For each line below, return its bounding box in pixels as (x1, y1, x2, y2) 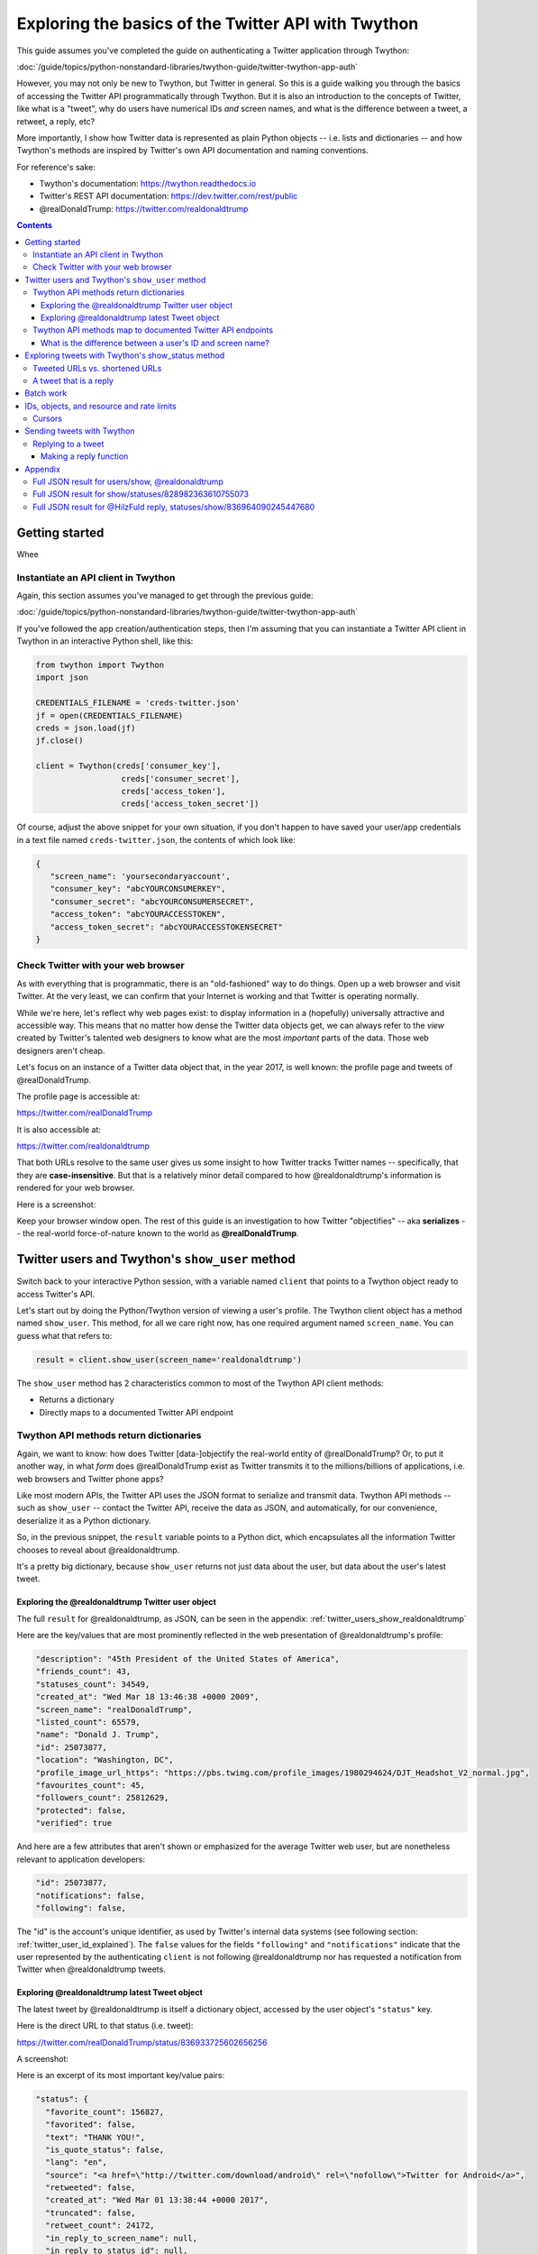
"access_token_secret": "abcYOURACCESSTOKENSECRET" (50, 921, 283, 932)
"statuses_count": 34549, (35, 1679, 150, 1690)
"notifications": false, (35, 1890, 146, 1901)
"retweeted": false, (45, 2183, 136, 2193)
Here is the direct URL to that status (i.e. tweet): (16, 2020, 194, 2031)
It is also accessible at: (16, 1123, 101, 1135)
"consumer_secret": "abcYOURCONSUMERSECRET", (50, 896, 255, 906)
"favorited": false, (45, 2120, 136, 2130)
